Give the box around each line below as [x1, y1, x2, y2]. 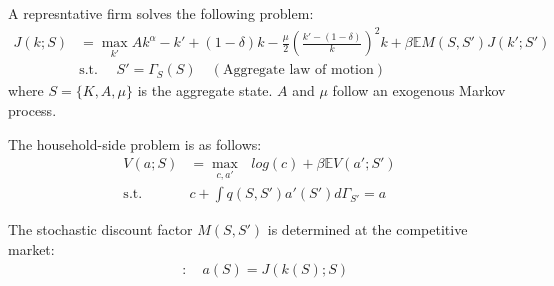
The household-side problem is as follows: [8, 133, 262, 154]
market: [8, 239, 55, 260]
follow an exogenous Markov [332, 80, 506, 101]
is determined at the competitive [267, 219, 468, 240]
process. [8, 99, 57, 120]
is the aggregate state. [137, 80, 273, 101]
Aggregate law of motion [222, 63, 374, 78]
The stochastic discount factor [8, 219, 193, 240]
